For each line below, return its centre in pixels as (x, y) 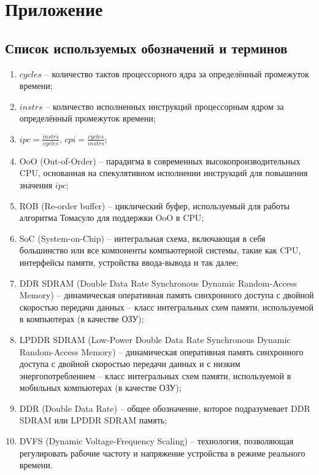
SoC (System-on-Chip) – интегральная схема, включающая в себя (142, 238)
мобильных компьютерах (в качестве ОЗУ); (100, 388)
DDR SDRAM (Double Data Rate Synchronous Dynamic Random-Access (158, 283)
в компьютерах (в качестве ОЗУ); (82, 319)
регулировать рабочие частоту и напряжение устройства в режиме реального (162, 453)
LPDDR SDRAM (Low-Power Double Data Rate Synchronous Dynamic (155, 339)
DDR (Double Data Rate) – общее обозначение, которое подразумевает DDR (165, 408)
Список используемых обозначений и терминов (146, 48)
